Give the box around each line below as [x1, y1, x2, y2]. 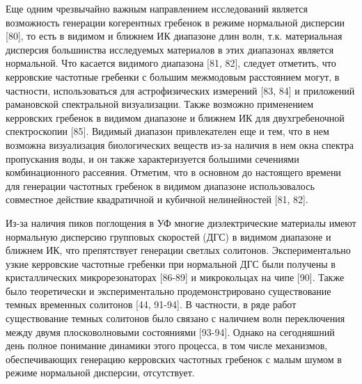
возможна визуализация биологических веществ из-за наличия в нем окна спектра [6, 137, 354, 152]
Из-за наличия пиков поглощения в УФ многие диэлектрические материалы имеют [6, 215, 356, 230]
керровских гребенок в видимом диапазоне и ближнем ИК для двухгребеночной [6, 110, 345, 125]
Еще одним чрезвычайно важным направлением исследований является [6, 1, 308, 15]
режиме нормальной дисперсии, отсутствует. [6, 365, 195, 380]
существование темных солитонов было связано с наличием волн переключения [6, 311, 345, 326]
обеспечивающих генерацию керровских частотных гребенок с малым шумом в [6, 351, 342, 366]
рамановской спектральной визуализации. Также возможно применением [6, 97, 314, 111]
